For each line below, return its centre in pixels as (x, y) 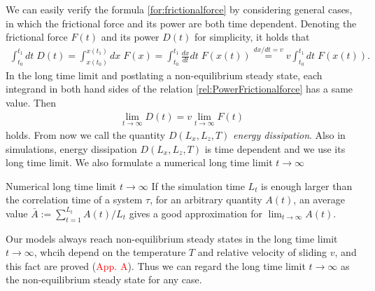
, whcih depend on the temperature (110, 252)
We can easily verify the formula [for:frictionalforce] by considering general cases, (179, 9)
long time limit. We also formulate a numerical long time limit (139, 162)
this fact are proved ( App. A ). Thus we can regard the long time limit (156, 265)
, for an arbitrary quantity (206, 199)
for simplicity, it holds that (252, 37)
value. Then (31, 103)
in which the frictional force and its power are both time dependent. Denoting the (181, 23)
